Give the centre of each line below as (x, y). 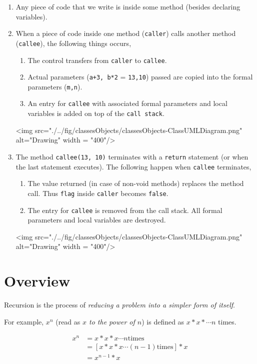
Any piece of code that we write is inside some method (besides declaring (128, 6)
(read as (68, 321)
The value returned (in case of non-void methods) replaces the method (136, 183)
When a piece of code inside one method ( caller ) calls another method (126, 33)
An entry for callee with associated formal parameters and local (127, 103)
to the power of (112, 321)
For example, (24, 321)
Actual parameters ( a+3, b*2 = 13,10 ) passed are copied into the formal (140, 77)
